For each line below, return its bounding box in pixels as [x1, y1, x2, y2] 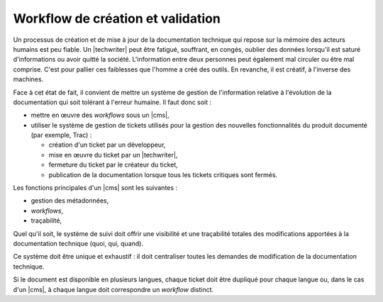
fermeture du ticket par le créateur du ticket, [48, 160, 179, 169]
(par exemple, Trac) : [30, 131, 92, 140]
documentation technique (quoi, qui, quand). [13, 239, 143, 247]
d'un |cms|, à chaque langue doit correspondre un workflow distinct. [13, 285, 214, 293]
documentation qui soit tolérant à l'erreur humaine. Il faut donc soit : [13, 98, 212, 106]
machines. [13, 75, 44, 84]
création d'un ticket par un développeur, [48, 140, 166, 149]
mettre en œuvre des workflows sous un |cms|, [30, 111, 170, 120]
